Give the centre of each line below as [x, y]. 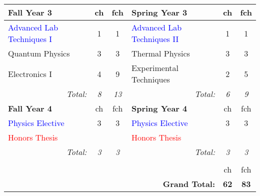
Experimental [155, 68]
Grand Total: [189, 184]
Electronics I [30, 73]
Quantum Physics [39, 53]
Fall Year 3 [30, 12]
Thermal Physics [160, 53]
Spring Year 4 [159, 108]
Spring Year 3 [159, 12]
